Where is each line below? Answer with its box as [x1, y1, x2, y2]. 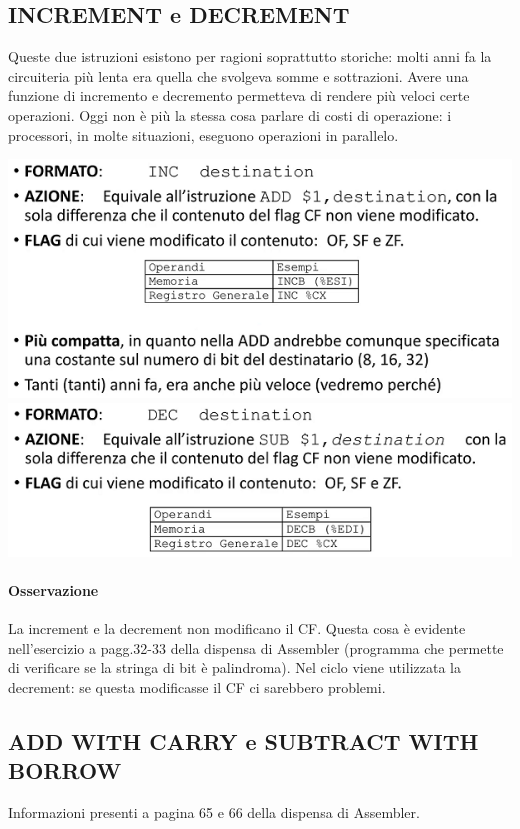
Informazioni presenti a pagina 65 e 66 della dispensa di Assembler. [8, 801, 420, 822]
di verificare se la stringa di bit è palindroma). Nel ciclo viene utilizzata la [8, 657, 461, 678]
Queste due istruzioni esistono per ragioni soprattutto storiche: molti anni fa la [8, 46, 492, 67]
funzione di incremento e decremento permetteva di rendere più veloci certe [8, 85, 470, 106]
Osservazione [8, 579, 99, 600]
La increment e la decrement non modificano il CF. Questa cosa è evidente [8, 617, 466, 638]
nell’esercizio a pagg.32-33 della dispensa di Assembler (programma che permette [8, 637, 504, 658]
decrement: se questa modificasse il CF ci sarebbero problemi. [8, 676, 386, 697]
